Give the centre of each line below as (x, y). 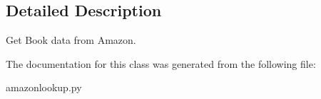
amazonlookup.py (44, 87)
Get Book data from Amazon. (71, 40)
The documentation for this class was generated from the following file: (161, 63)
